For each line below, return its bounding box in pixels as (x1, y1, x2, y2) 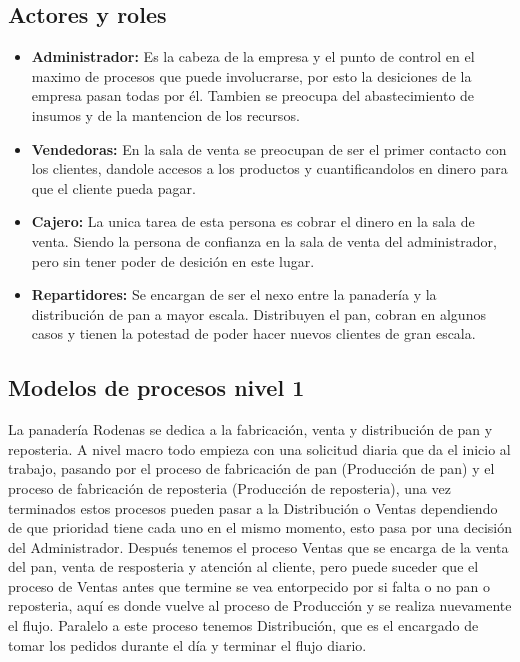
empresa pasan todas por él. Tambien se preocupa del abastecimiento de (31, 85, 475, 106)
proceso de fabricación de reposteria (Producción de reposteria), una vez (8, 477, 451, 498)
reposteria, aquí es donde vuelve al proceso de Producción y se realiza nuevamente (8, 595, 512, 616)
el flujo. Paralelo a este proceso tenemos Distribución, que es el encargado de (8, 615, 479, 636)
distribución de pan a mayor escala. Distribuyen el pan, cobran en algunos (31, 303, 486, 324)
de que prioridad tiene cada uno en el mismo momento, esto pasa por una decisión (8, 517, 513, 538)
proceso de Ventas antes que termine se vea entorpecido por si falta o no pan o (8, 575, 490, 596)
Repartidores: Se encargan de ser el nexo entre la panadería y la (31, 284, 437, 305)
